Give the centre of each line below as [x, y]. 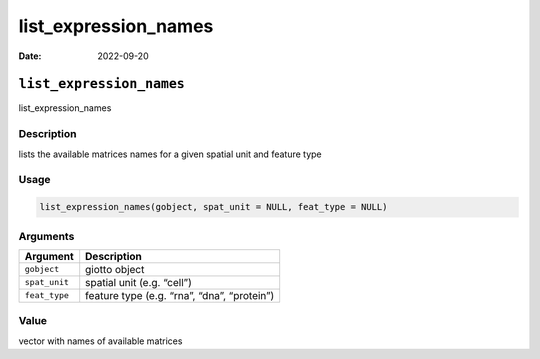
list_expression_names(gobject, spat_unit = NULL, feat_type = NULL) [213, 207]
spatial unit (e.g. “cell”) [138, 282]
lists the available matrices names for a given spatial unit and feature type [170, 154]
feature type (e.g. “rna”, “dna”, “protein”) [180, 295]
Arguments [46, 236]
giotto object [115, 269]
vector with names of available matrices [100, 341]
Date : [30, 56]
